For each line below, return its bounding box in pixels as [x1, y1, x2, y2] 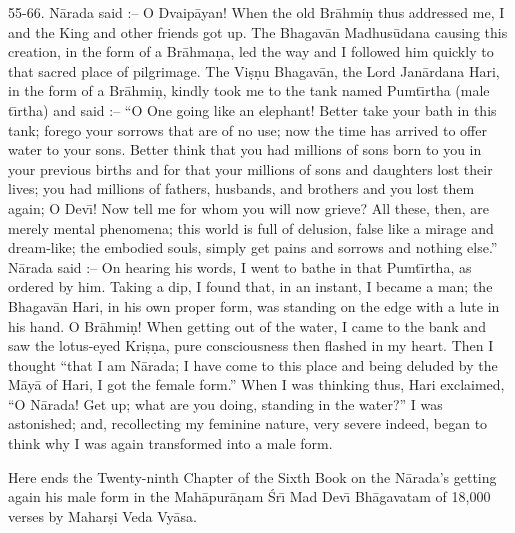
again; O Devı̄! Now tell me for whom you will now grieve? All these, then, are [8, 197, 490, 218]
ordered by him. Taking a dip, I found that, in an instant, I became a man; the [8, 276, 493, 297]
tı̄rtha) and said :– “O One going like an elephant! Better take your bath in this [8, 99, 497, 120]
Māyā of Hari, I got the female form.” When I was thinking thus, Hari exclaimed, [8, 374, 505, 395]
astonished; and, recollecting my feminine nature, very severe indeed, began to [8, 413, 488, 434]
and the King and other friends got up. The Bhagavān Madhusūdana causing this [8, 21, 508, 42]
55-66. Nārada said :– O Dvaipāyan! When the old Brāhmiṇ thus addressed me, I [8, 2, 505, 22]
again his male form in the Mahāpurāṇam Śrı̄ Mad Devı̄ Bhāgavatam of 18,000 [8, 486, 491, 507]
